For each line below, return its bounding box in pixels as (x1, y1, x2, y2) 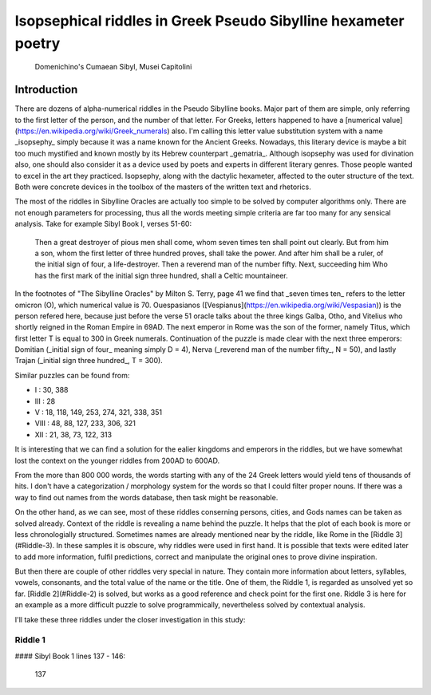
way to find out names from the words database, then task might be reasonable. (14, 492, 279, 502)
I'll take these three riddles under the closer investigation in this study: (14, 614, 246, 624)
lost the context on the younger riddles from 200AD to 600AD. (14, 456, 219, 465)
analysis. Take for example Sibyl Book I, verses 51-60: (14, 219, 192, 229)
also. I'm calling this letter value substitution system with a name (171, 126, 383, 136)
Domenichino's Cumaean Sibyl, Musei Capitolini (34, 62, 192, 72)
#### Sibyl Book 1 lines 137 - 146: (14, 651, 126, 661)
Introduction (14, 83, 78, 97)
